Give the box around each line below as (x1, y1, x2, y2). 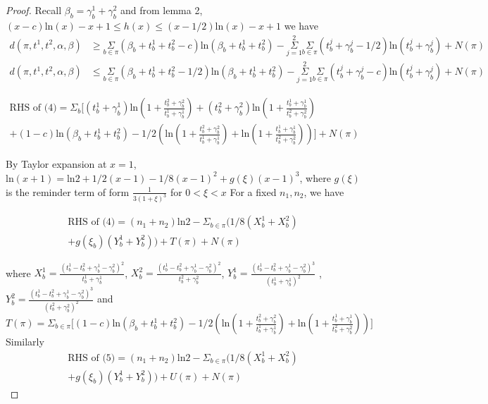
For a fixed (230, 184, 277, 199)
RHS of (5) (68, 353, 115, 363)
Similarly (6, 334, 44, 349)
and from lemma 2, (120, 3, 203, 17)
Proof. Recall (6, 3, 62, 17)
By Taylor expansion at (6, 157, 107, 171)
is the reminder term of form (6, 184, 130, 199)
